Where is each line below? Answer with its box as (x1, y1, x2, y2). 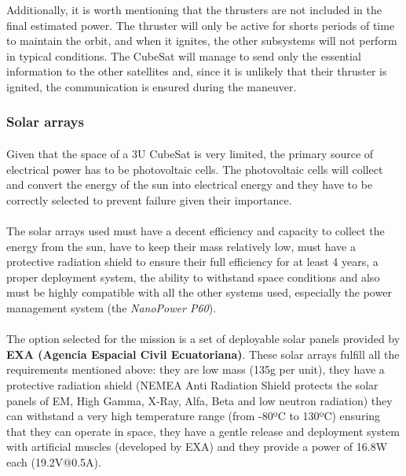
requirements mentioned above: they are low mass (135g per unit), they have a (6, 361, 385, 378)
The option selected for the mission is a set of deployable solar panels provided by (6, 330, 401, 347)
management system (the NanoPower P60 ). (6, 299, 217, 315)
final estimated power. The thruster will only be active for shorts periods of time (6, 17, 395, 33)
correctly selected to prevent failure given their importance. (6, 191, 292, 208)
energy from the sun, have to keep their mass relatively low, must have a (6, 238, 356, 254)
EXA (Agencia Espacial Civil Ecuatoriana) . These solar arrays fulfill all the (6, 345, 400, 362)
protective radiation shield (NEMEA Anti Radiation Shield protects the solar (6, 376, 379, 393)
